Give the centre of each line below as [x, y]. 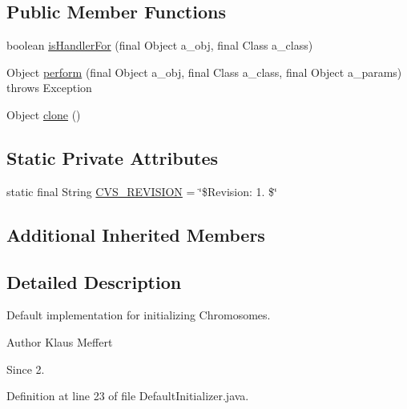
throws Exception [49, 88]
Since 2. [26, 369]
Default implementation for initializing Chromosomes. [139, 315]
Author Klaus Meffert [60, 341]
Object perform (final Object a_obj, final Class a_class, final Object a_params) [204, 72]
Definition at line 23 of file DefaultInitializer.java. [128, 396]
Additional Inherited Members [136, 234]
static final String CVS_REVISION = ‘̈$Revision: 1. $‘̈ [142, 191]
